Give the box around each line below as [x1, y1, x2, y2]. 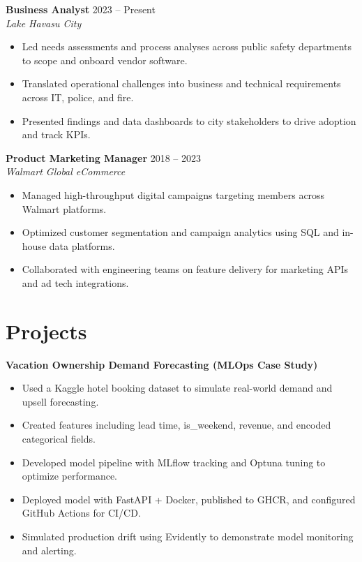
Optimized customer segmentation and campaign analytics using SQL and [22, 225, 339, 239]
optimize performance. [22, 468, 117, 483]
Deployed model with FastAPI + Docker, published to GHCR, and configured [22, 491, 356, 506]
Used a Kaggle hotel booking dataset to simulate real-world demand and [22, 380, 333, 395]
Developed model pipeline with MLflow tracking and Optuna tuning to [22, 454, 326, 469]
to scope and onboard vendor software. [22, 52, 188, 67]
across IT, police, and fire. [22, 89, 134, 104]
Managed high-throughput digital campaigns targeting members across [22, 187, 325, 202]
